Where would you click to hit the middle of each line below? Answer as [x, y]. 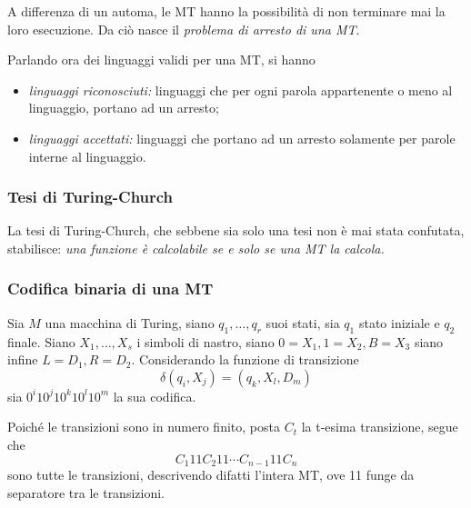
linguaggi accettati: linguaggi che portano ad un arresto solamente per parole [242, 138]
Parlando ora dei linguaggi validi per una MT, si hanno [161, 60]
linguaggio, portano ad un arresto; [124, 108]
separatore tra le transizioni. [86, 492]
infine [23, 359]
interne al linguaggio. [87, 156]
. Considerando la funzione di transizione [245, 359]
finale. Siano [41, 341]
